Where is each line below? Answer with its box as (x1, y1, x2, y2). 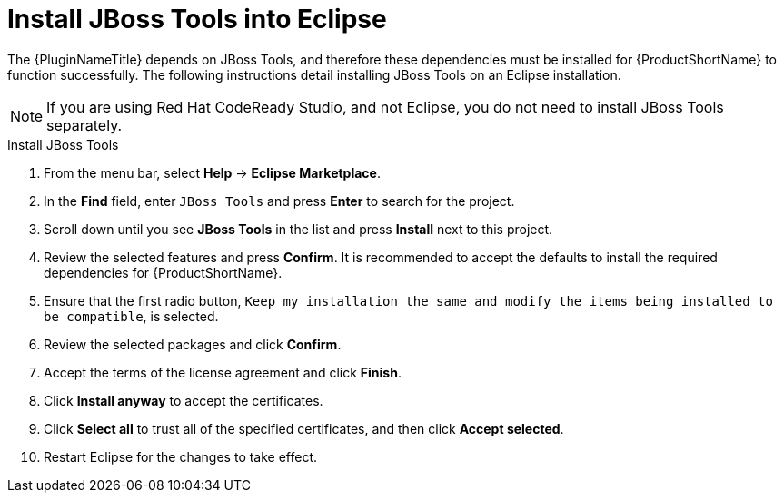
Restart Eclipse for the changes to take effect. (44, 448, 318, 465)
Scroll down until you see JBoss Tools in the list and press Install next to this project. (44, 221, 553, 237)
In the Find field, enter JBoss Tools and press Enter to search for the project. (44, 192, 515, 209)
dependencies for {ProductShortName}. (44, 264, 283, 280)
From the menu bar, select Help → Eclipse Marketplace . (44, 164, 381, 181)
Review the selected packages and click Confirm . (44, 336, 342, 352)
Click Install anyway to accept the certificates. (44, 392, 323, 408)
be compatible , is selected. (44, 308, 219, 324)
